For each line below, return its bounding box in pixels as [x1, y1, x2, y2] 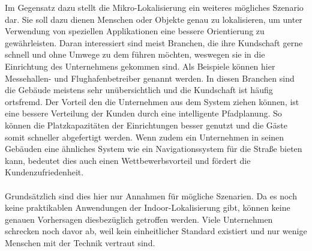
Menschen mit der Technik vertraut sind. [5, 236, 155, 249]
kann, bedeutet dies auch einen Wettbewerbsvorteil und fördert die [5, 154, 251, 166]
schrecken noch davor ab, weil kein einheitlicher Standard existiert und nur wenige [5, 225, 307, 237]
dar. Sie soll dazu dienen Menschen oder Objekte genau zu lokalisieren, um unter [5, 13, 302, 25]
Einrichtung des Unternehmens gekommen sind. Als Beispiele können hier [5, 59, 275, 72]
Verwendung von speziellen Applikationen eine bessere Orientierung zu [5, 25, 265, 37]
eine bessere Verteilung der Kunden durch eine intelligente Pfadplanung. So [5, 107, 282, 119]
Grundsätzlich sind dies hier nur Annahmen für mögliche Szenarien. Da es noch [5, 189, 297, 202]
